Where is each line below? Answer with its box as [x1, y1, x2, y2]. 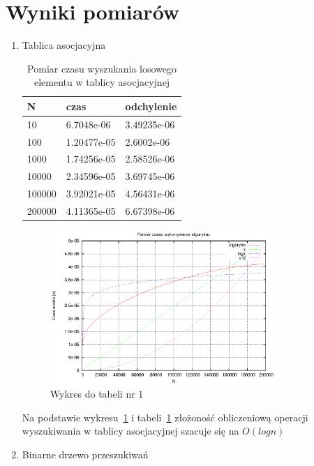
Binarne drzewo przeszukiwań [22, 447, 149, 462]
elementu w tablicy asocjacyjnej [34, 75, 170, 89]
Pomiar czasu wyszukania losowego [27, 61, 177, 75]
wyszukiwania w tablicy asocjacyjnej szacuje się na [22, 423, 239, 438]
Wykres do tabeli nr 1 [50, 386, 144, 401]
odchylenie [125, 98, 177, 113]
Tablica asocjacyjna [22, 38, 106, 52]
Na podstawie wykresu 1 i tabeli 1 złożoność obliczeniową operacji [22, 409, 308, 424]
